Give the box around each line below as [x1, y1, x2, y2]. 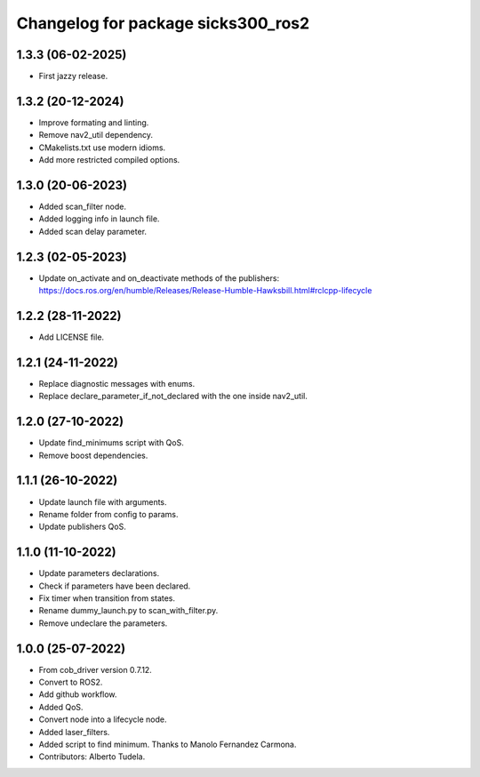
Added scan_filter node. [38, 201, 126, 212]
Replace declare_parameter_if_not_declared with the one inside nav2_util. [38, 391, 308, 402]
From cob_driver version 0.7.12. [38, 664, 153, 675]
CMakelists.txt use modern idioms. [38, 142, 166, 153]
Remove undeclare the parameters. [38, 618, 168, 629]
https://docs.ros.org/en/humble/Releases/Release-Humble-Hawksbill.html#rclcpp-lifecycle [38, 285, 372, 296]
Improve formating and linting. [38, 116, 149, 128]
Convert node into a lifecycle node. [38, 714, 167, 725]
